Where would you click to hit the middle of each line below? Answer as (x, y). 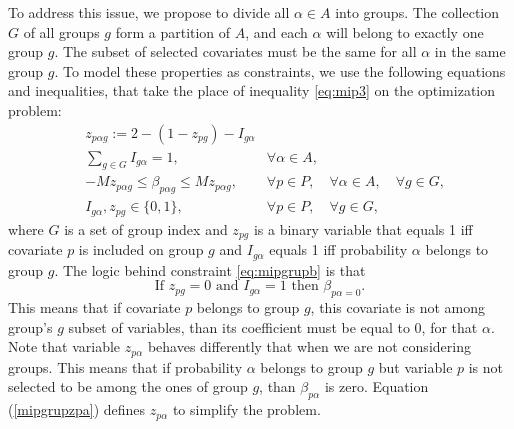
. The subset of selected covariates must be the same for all (235, 51)
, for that (449, 326)
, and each (276, 31)
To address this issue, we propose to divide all (149, 12)
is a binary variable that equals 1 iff (363, 228)
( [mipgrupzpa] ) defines (77, 409)
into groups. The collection (417, 12)
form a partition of (173, 31)
